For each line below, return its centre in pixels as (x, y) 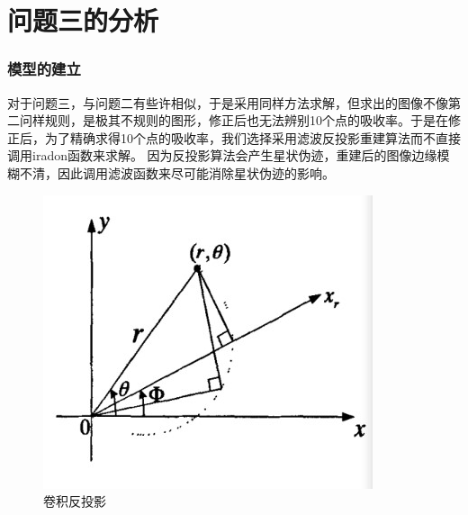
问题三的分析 (83, 20)
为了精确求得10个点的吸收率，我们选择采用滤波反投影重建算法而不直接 (252, 137)
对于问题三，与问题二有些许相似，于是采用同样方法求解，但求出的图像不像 (228, 102)
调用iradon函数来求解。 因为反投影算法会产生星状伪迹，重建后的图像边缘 (222, 155)
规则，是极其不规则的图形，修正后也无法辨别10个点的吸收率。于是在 (246, 120)
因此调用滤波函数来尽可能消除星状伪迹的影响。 (196, 172)
